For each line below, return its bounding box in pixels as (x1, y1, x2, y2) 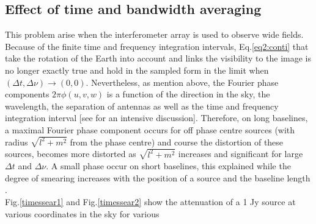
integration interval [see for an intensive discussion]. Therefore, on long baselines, (5, 111, 308, 124)
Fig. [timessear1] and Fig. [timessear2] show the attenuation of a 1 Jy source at (5, 195, 296, 208)
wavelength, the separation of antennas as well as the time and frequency (5, 99, 279, 112)
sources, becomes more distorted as (5, 147, 136, 160)
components (5, 88, 50, 100)
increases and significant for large (178, 147, 303, 160)
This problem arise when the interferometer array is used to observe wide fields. (5, 28, 304, 41)
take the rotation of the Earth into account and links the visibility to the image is (5, 52, 312, 65)
